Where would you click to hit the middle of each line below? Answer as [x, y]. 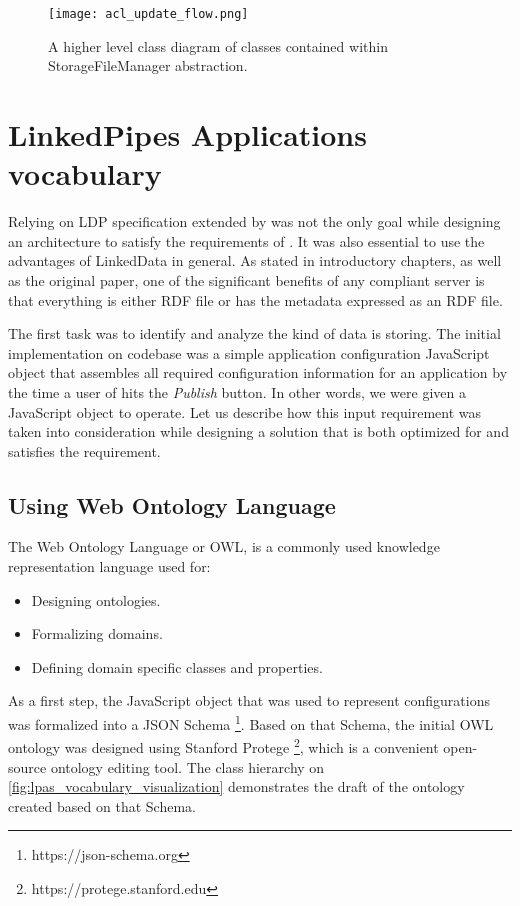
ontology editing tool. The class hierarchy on [187, 766]
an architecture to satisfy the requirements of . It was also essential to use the [246, 240]
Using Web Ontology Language [172, 504]
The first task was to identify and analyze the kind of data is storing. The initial [254, 333]
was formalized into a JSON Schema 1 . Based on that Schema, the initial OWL [251, 722]
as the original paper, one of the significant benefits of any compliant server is [246, 279]
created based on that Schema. [102, 805]
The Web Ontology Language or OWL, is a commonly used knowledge [224, 546]
